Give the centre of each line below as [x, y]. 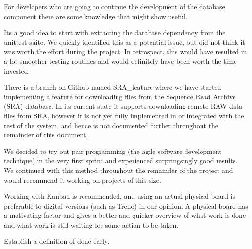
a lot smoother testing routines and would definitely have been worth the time [120, 61]
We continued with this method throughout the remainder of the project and [118, 170]
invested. [17, 70]
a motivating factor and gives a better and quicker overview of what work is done [125, 215]
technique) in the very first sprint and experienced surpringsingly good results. [121, 161]
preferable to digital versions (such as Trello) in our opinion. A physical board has [126, 205]
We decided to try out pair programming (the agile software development [113, 151]
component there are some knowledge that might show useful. [96, 16]
